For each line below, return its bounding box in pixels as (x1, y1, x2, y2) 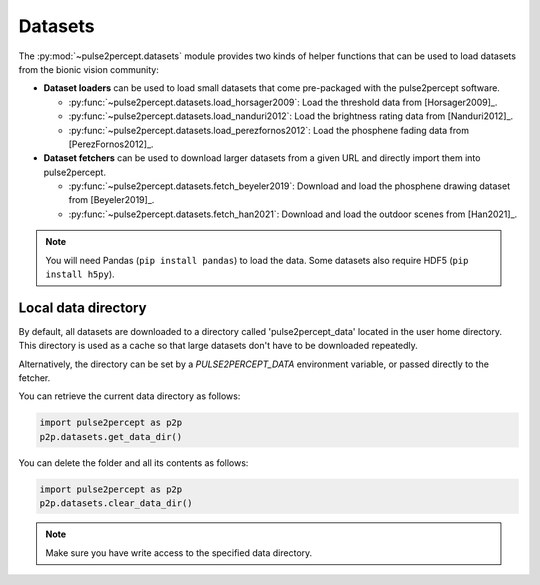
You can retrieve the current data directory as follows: (18, 390, 241, 402)
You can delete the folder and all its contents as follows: (18, 456, 249, 469)
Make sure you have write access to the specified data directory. (45, 546, 313, 559)
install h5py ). (45, 268, 115, 280)
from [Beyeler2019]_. (68, 194, 155, 206)
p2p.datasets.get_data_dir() (39, 431, 183, 442)
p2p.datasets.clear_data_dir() (39, 498, 194, 509)
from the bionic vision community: (18, 63, 159, 75)
